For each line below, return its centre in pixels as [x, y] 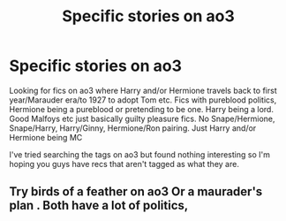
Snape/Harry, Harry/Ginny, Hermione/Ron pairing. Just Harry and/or [133, 128]
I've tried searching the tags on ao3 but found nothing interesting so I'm [140, 154]
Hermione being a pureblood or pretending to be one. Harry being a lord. [141, 109]
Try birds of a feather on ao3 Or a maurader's [136, 192]
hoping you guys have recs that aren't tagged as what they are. [124, 164]
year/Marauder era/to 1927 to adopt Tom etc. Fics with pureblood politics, [143, 100]
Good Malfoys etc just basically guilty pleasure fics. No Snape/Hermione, [142, 118]
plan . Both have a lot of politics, [99, 206]
